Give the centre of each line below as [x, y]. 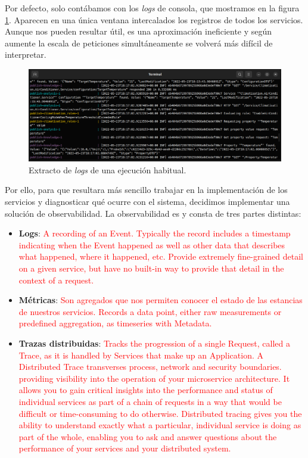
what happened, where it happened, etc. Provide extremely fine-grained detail [161, 256]
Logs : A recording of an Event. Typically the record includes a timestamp [155, 233]
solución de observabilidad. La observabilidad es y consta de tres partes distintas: [153, 213]
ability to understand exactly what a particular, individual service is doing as [160, 425]
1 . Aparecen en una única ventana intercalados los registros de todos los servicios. [154, 19]
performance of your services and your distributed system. [125, 448]
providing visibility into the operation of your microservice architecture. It [154, 378]
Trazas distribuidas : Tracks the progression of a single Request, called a [154, 343]
